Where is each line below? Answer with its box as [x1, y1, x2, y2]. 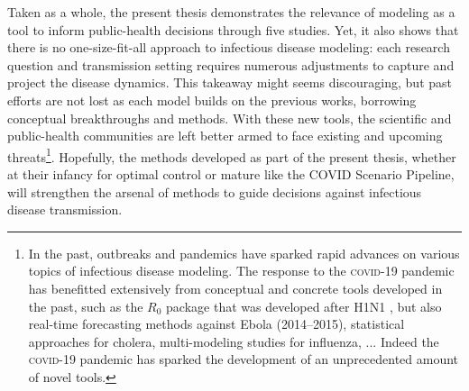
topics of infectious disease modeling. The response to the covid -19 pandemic [28, 261, 455, 280]
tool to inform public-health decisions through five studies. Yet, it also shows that [7, 20, 459, 39]
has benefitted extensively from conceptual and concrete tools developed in [28, 278, 443, 297]
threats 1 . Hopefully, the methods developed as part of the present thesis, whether [7, 144, 456, 166]
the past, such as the [28, 296, 143, 315]
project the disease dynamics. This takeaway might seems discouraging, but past [7, 73, 452, 92]
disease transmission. [7, 200, 123, 219]
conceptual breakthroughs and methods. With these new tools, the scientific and [7, 108, 452, 127]
